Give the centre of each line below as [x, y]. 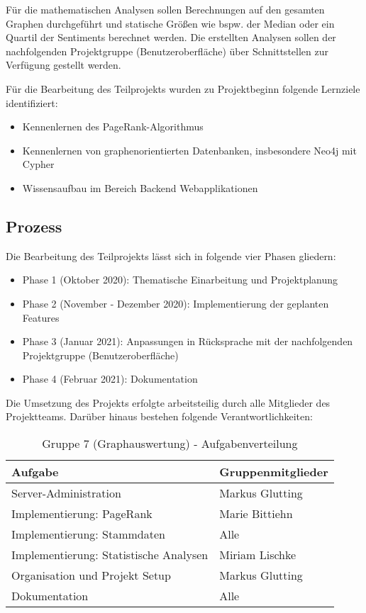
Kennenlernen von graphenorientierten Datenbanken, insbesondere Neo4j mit [189, 150]
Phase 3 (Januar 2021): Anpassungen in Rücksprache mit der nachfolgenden [188, 341]
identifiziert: [32, 102]
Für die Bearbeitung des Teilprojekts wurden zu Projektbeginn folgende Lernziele [183, 88]
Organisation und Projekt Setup [91, 575]
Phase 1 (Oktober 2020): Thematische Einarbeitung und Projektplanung [180, 280]
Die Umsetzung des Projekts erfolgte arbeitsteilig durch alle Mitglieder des [168, 402]
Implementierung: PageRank [82, 514]
